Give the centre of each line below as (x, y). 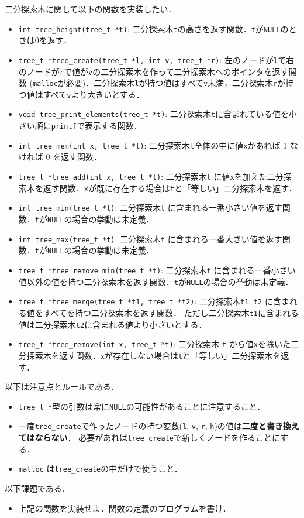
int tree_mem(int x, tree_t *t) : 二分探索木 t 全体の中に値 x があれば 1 (153, 145)
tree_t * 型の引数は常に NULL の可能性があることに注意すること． (142, 406)
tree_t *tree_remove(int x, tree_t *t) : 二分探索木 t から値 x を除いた (154, 344)
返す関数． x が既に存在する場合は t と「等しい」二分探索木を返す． (170, 188)
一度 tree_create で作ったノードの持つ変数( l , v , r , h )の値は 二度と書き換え (159, 426)
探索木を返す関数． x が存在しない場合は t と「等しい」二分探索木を (154, 355)
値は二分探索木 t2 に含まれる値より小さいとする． (113, 324)
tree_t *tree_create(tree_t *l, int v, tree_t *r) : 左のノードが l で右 (156, 59)
